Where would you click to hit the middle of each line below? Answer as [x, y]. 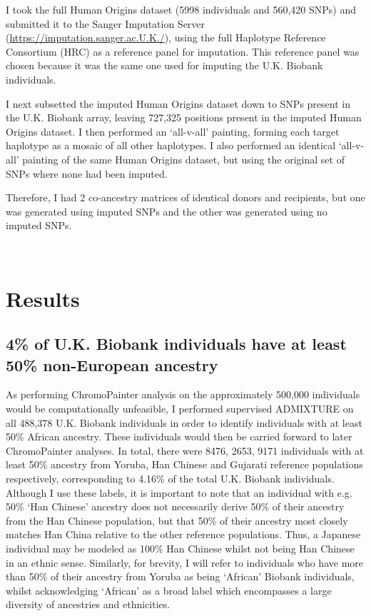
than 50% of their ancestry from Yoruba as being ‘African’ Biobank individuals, [180, 576]
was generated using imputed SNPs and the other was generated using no [167, 211]
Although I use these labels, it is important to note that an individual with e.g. [179, 492]
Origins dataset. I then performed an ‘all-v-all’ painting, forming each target [173, 131]
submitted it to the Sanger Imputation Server [106, 23]
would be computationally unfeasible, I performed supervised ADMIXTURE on [180, 409]
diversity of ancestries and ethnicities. [88, 604]
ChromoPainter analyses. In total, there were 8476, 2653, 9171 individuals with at [185, 450]
